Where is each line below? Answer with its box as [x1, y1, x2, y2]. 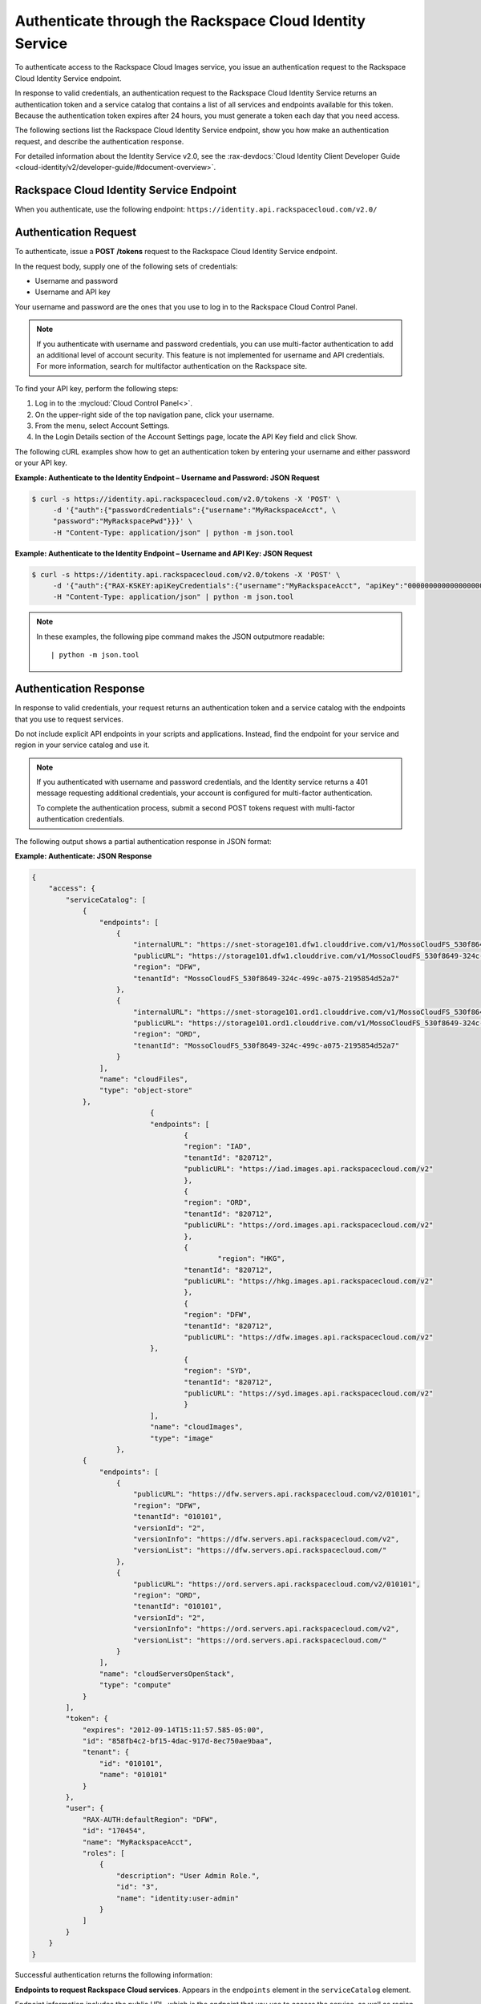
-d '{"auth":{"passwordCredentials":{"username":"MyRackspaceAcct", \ [52, 505, 337, 515]
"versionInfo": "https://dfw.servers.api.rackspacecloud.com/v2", [132, 1535, 400, 1544]
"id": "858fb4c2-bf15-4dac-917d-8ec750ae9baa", [82, 1736, 273, 1746]
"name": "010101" [99, 1770, 168, 1780]
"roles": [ [82, 1848, 126, 1857]
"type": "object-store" [99, 1086, 192, 1095]
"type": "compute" [99, 1680, 172, 1690]
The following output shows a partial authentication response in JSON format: [14, 836, 272, 846]
